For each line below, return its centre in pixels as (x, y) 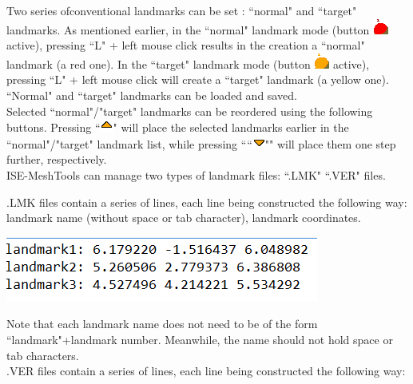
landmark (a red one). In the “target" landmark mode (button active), (188, 63)
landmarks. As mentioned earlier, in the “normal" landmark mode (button (188, 29)
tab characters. (43, 355)
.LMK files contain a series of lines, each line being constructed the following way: (207, 202)
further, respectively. (57, 159)
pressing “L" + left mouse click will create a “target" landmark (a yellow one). (198, 79)
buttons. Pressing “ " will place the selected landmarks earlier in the (178, 127)
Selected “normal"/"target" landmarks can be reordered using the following (190, 111)
